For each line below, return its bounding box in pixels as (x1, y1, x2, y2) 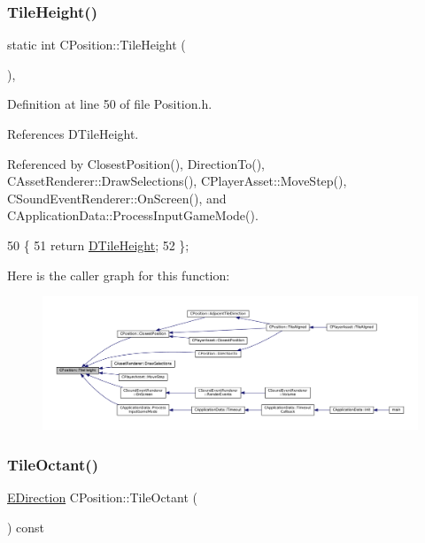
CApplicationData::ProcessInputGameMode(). (7, 206, 259, 225)
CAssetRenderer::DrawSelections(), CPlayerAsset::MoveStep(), (7, 172, 347, 190)
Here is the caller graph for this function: (7, 265, 230, 284)
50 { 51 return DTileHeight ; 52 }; (7, 235, 189, 254)
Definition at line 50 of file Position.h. (7, 95, 212, 113)
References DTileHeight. (7, 125, 139, 142)
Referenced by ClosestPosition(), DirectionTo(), (7, 154, 266, 172)
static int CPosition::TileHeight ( (7, 35, 186, 54)
